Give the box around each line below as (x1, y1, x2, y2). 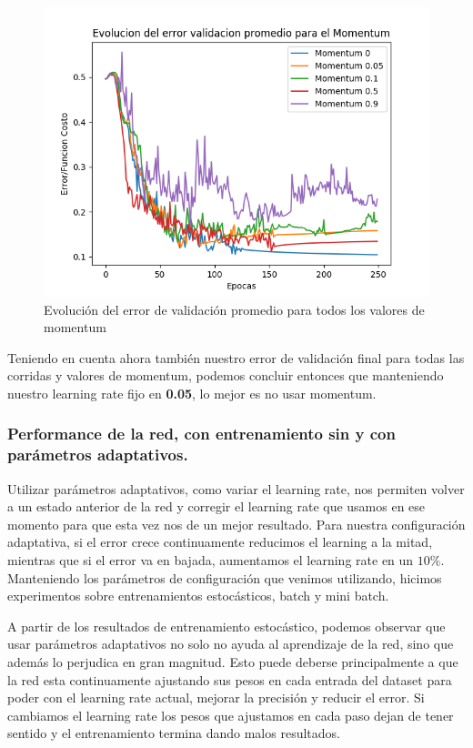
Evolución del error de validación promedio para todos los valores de (44, 299, 425, 318)
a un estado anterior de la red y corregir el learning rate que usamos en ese (7, 497, 426, 516)
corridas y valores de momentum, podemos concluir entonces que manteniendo (7, 366, 444, 385)
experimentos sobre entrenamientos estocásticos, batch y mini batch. (7, 586, 389, 605)
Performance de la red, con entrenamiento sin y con (7, 422, 396, 445)
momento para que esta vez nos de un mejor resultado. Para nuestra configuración (7, 514, 466, 533)
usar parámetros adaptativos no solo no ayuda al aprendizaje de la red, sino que (7, 634, 454, 653)
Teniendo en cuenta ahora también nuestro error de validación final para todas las (7, 348, 465, 367)
